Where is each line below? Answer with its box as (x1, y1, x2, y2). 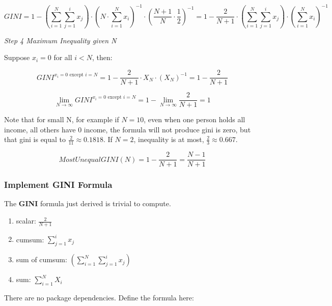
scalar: (16, 215, 36, 226)
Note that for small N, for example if (4, 114, 119, 125)
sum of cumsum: (16, 254, 67, 265)
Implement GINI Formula (4, 178, 113, 191)
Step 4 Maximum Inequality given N (4, 35, 117, 45)
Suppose (4, 52, 30, 63)
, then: (92, 52, 113, 63)
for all (53, 52, 72, 63)
